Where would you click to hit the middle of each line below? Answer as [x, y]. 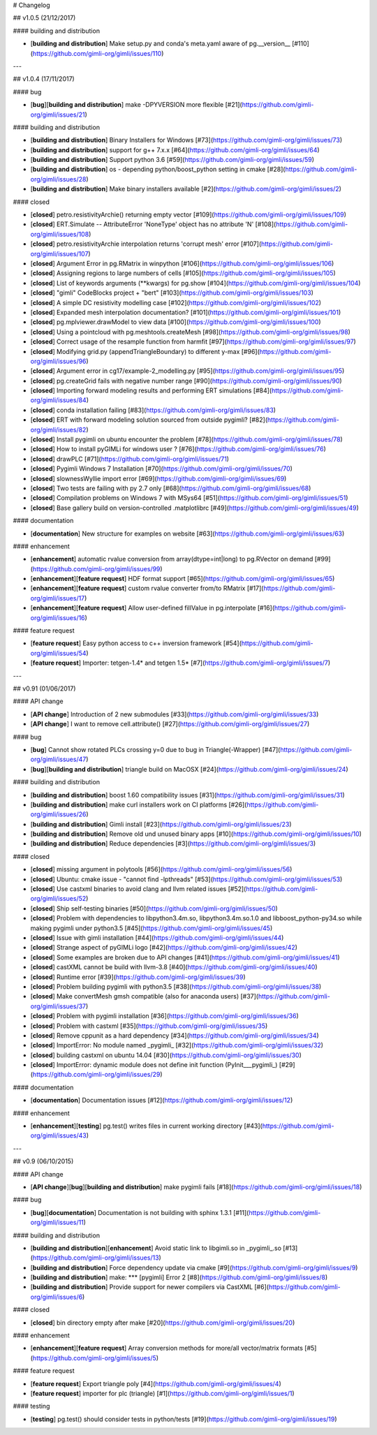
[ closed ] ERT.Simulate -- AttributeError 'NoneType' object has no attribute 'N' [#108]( [153, 224]
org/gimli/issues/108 [60, 234]
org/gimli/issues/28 [58, 179]
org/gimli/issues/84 [58, 400]
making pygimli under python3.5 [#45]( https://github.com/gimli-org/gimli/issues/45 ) [151, 928]
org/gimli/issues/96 [58, 361]
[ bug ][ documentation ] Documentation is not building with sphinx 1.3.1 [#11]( [140, 1212]
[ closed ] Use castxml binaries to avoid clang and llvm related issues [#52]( [138, 889]
